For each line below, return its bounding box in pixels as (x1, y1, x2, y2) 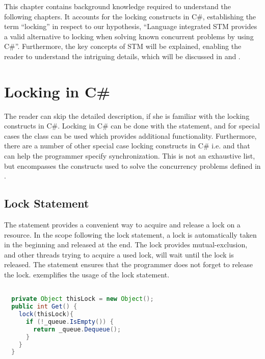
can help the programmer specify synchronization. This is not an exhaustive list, (4, 150, 255, 161)
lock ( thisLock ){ (18, 311, 74, 318)
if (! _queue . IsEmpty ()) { (25, 318, 114, 325)
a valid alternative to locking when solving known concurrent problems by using (4, 31, 254, 41)
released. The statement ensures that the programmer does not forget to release (4, 259, 253, 270)
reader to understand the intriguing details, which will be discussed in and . (4, 50, 241, 61)
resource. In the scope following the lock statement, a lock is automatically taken (4, 229, 257, 240)
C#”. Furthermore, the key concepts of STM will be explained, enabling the (4, 41, 242, 52)
